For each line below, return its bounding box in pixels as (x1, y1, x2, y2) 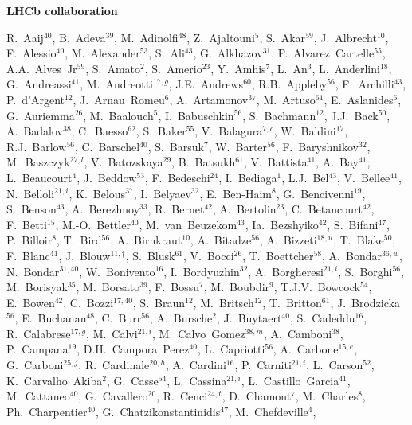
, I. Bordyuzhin (163, 263, 240, 279)
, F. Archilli (335, 76, 394, 92)
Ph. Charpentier (6, 403, 88, 419)
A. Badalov (6, 123, 63, 139)
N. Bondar (6, 263, 60, 279)
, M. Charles (295, 388, 359, 404)
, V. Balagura (194, 123, 263, 139)
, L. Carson (306, 357, 363, 373)
